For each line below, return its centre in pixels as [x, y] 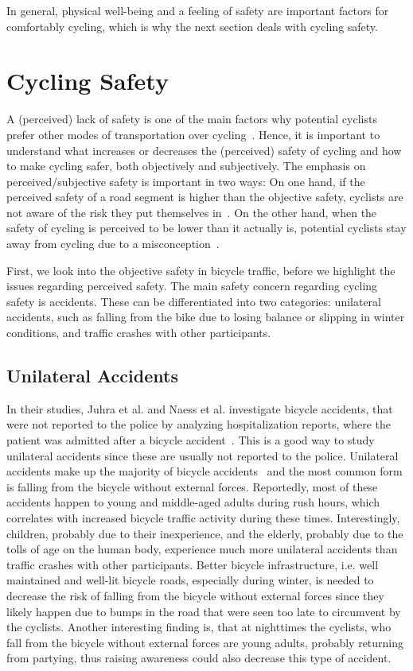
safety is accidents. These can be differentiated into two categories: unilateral [194, 301]
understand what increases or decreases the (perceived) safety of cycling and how [204, 150]
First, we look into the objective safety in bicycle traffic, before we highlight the [201, 270]
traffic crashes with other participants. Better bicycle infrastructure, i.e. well [193, 564]
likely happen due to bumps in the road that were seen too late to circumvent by [204, 611]
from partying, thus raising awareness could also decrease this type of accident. [199, 658]
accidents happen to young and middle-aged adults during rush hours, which [193, 502]
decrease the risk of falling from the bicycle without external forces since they [195, 595]
